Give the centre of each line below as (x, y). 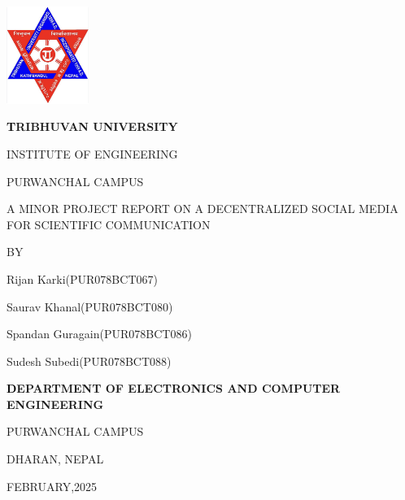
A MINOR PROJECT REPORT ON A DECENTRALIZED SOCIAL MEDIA (202, 209)
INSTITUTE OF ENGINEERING (92, 153)
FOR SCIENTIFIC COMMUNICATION (109, 224)
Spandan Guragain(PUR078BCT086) (99, 334)
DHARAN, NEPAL (55, 459)
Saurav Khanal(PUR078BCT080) (90, 306)
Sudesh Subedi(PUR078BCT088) (89, 361)
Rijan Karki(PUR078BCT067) (82, 278)
